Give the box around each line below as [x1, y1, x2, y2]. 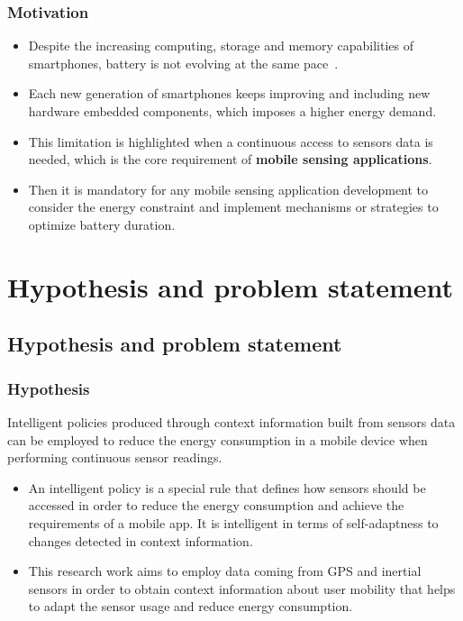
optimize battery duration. [28, 215, 176, 233]
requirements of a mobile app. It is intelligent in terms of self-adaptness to [28, 513, 439, 532]
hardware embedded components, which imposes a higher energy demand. [28, 102, 437, 120]
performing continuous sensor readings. [7, 448, 222, 467]
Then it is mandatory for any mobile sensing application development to [28, 179, 429, 198]
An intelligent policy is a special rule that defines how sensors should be [28, 478, 426, 497]
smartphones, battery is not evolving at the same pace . [28, 53, 339, 72]
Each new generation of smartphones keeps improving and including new [28, 84, 431, 103]
